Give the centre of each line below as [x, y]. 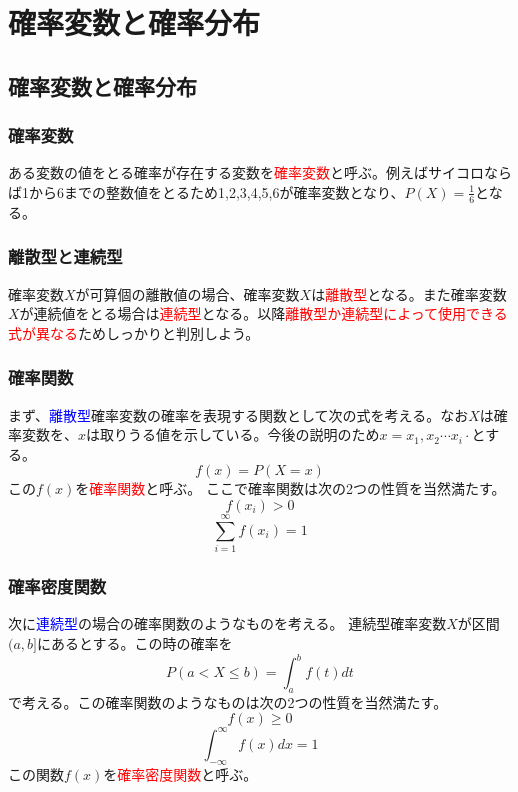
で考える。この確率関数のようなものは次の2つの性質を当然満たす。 [228, 701]
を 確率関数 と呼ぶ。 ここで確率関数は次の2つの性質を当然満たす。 [290, 488]
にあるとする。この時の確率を [135, 642]
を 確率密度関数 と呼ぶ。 [180, 773]
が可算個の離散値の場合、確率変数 [187, 293]
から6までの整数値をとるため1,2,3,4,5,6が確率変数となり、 [216, 191]
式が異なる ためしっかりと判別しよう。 [134, 332]
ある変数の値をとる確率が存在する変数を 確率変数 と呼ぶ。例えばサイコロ [246, 172]
